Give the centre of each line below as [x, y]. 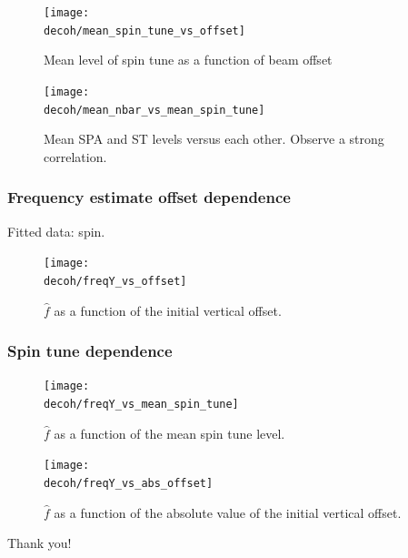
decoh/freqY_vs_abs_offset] [129, 483]
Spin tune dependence [90, 351]
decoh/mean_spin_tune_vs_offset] [144, 30]
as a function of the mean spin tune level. [169, 433]
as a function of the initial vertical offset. [168, 310]
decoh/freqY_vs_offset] [115, 281]
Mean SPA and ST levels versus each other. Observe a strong [214, 139]
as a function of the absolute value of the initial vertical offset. [228, 512]
